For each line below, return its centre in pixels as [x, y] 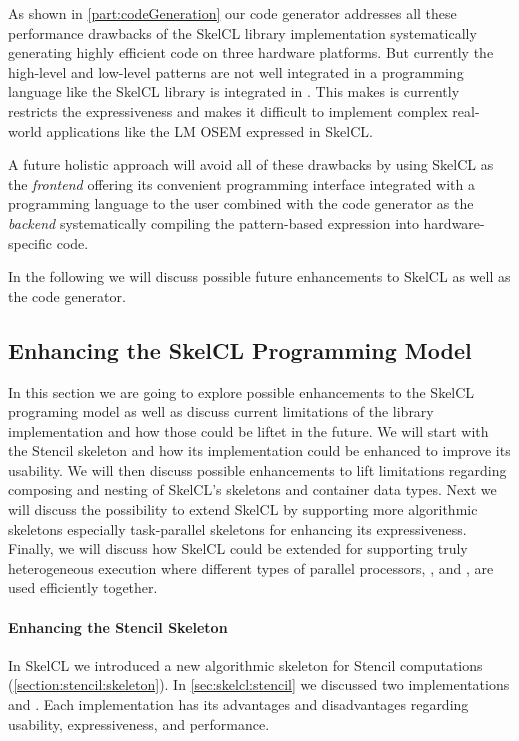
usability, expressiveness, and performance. [139, 723]
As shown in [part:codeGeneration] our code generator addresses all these [232, 13]
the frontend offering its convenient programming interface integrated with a [241, 183]
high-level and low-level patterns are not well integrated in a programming [236, 71]
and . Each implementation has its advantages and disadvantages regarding [238, 704]
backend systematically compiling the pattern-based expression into [213, 222]
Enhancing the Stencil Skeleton [118, 626]
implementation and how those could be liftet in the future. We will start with [248, 430]
